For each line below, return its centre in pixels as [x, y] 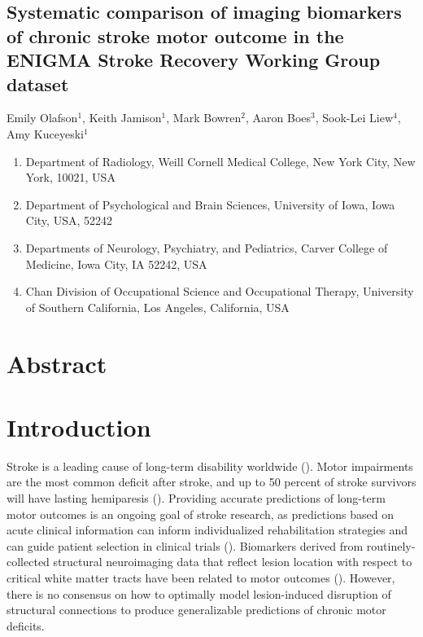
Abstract [57, 363]
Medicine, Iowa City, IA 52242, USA [116, 264]
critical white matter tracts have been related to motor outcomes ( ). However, [201, 577]
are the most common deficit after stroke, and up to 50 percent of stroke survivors [211, 482]
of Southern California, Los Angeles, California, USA [157, 307]
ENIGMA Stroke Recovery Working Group [194, 60]
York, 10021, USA [70, 177]
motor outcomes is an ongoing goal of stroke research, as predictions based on [200, 514]
